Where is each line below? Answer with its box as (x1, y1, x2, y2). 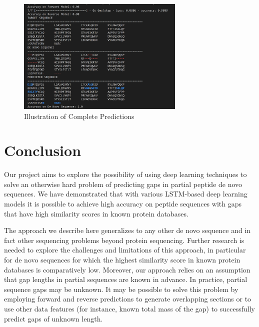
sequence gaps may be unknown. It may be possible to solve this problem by (4, 283, 238, 294)
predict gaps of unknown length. (4, 313, 103, 323)
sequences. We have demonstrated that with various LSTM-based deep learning (4, 188, 247, 199)
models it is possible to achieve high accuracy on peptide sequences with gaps (4, 198, 241, 209)
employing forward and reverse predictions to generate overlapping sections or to (4, 293, 251, 304)
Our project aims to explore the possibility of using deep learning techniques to (4, 169, 247, 179)
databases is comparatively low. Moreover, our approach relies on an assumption (4, 264, 250, 274)
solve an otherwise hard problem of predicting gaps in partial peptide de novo (4, 178, 242, 189)
